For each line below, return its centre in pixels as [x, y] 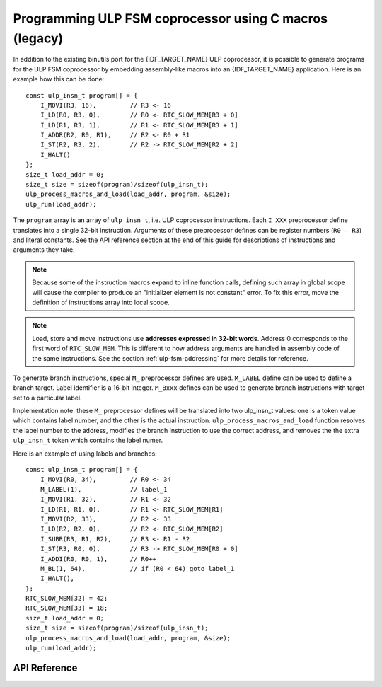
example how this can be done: [59, 79]
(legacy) [38, 38]
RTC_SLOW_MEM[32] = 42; [67, 599]
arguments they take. [44, 250]
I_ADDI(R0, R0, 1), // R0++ [98, 559]
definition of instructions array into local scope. [101, 302]
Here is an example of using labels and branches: [85, 454]
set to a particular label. [47, 398]
